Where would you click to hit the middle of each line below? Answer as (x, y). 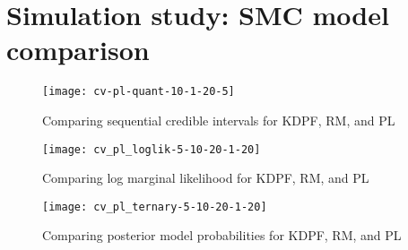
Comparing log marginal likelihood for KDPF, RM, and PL (206, 178)
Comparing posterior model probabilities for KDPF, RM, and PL (222, 235)
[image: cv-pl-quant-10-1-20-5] (139, 92)
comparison (78, 50)
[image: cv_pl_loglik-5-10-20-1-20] (152, 149)
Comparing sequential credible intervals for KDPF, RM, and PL (219, 120)
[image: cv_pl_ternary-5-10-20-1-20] (155, 207)
